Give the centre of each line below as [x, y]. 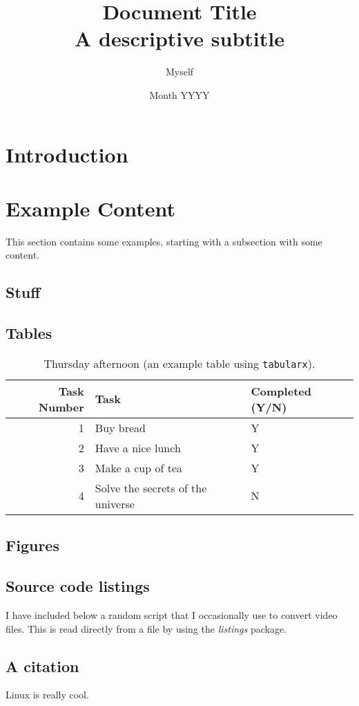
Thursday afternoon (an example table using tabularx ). [179, 363]
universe [115, 503]
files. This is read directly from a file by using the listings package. [146, 628]
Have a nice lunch [138, 447]
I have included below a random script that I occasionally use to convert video [172, 614]
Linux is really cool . [47, 695]
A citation [42, 666]
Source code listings [78, 586]
